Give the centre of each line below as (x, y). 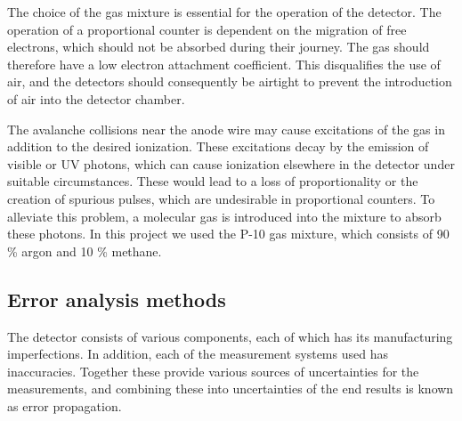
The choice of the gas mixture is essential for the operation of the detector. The (224, 12)
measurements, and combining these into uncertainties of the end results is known (231, 389)
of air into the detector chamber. (96, 98)
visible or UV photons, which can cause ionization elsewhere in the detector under (231, 163)
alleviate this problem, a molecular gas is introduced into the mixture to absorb (224, 216)
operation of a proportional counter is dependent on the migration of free (207, 29)
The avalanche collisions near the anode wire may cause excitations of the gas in (226, 129)
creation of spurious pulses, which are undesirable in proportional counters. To (221, 198)
